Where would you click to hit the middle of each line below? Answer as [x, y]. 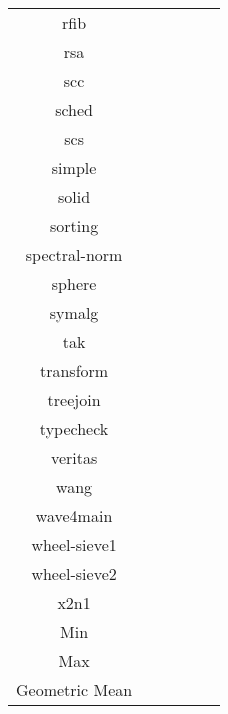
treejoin [74, 399]
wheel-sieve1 [74, 544]
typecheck [74, 428]
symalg [74, 312]
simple [74, 167]
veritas [74, 457]
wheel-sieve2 [74, 573]
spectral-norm [74, 254]
